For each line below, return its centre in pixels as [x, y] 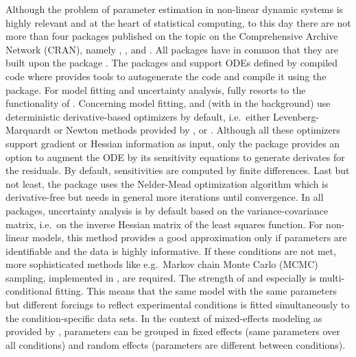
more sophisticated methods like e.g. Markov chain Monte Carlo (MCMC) [162, 264]
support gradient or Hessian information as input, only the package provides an [173, 143]
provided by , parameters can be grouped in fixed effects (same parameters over [173, 331]
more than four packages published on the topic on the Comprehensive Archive [172, 36]
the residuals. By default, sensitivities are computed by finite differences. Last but [178, 170]
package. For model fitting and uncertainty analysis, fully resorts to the [156, 89]
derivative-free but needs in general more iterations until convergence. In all [165, 197]
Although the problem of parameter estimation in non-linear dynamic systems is [175, 9]
